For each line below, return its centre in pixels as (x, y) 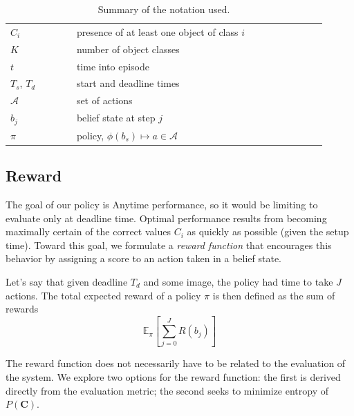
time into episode (113, 66)
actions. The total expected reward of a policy (103, 295)
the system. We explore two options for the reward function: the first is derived (173, 377)
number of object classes (128, 49)
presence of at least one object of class (157, 31)
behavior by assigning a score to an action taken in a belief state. (143, 258)
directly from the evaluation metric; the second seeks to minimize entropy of (167, 390)
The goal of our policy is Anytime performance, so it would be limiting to (162, 205)
